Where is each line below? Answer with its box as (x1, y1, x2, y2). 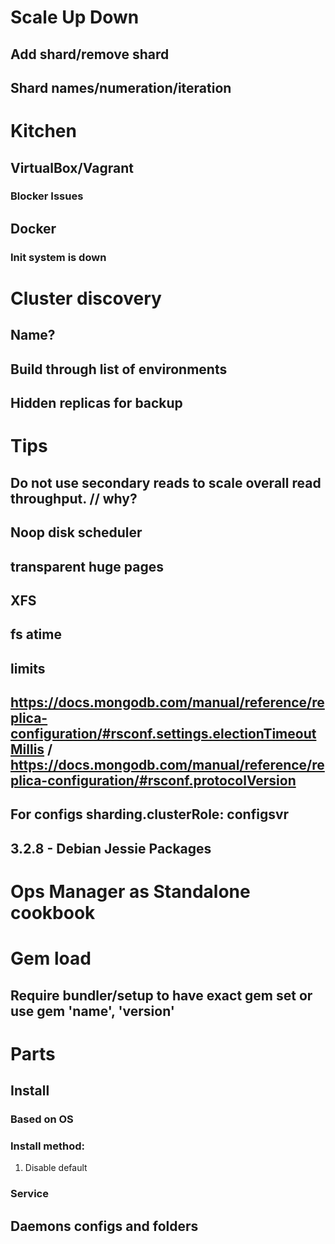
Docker (10, 220, 57, 237)
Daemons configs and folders (10, 1217, 199, 1235)
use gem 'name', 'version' (10, 1002, 175, 1020)
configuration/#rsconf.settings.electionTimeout (10, 726, 317, 743)
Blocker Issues (10, 189, 84, 203)
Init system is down (10, 250, 107, 264)
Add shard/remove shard (10, 46, 170, 63)
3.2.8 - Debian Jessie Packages (10, 840, 212, 857)
